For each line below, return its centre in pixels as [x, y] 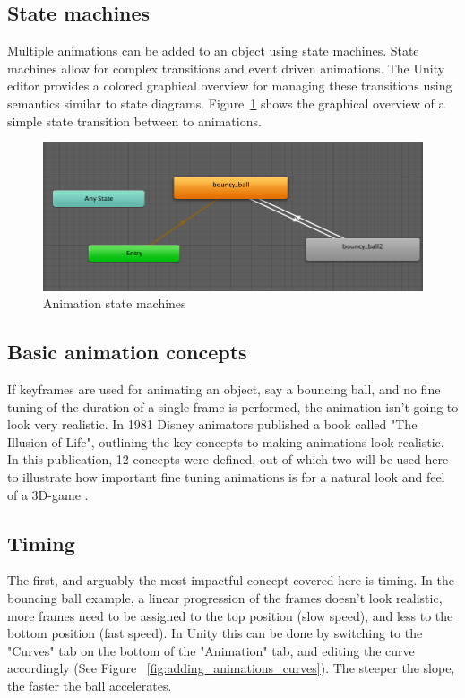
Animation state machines [115, 303]
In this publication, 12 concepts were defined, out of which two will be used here [228, 459]
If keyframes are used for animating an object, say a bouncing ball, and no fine [224, 388]
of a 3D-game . [48, 494]
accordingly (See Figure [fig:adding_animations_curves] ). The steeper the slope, [231, 668]
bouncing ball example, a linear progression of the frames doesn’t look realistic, [225, 597]
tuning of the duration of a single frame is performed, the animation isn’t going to [233, 406]
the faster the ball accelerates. [90, 685]
